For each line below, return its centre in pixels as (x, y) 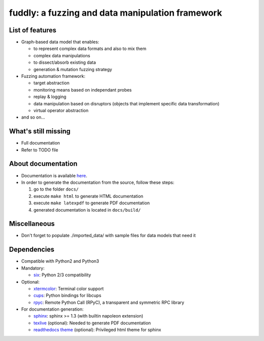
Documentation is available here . (54, 175)
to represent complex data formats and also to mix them (90, 49)
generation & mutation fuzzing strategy (73, 69)
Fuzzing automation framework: (53, 76)
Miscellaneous (32, 224)
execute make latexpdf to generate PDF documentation (92, 203)
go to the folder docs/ (56, 189)
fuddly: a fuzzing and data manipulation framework (116, 13)
